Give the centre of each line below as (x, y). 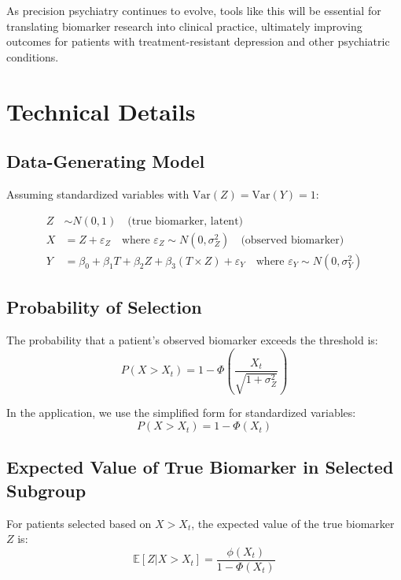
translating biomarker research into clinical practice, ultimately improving (184, 26)
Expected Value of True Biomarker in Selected (200, 467)
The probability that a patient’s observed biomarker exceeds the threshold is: (192, 339)
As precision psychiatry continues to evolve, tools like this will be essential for (194, 10)
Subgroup (46, 490)
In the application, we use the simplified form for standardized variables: (181, 413)
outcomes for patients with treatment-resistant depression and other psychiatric (198, 41)
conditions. (33, 56)
